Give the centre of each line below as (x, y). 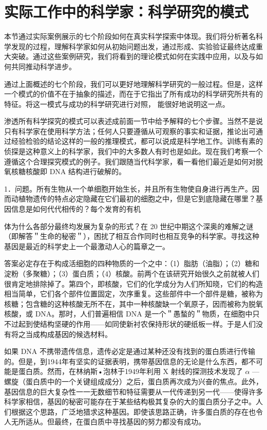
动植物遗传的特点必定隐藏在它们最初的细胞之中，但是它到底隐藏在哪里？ (133, 199)
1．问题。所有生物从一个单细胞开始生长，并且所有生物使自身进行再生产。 (128, 188)
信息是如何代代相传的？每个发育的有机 (76, 209)
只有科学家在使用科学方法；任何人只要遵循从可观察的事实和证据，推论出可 (130, 131)
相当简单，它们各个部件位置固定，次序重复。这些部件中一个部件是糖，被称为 (133, 294)
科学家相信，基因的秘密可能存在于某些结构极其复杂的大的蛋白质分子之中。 (130, 401)
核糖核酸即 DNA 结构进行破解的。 (69, 171)
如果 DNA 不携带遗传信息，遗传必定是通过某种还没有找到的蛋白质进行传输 (130, 351)
